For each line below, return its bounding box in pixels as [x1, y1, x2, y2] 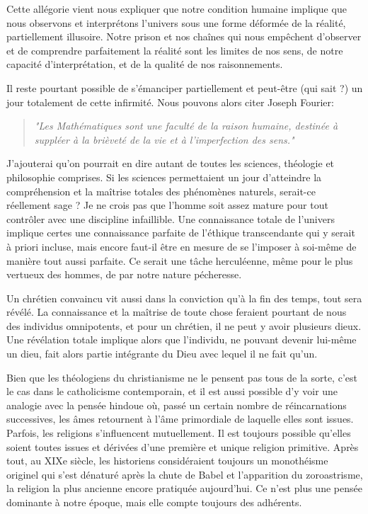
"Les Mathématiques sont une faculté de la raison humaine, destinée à [34, 118, 338, 133]
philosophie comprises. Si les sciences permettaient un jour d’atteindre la [6, 169, 322, 184]
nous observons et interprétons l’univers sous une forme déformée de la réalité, [6, 15, 346, 30]
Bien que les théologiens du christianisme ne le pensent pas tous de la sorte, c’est [6, 370, 357, 384]
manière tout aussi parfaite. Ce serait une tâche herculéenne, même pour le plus [6, 253, 353, 268]
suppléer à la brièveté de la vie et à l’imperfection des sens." [34, 132, 294, 147]
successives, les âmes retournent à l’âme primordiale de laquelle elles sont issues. [6, 411, 354, 426]
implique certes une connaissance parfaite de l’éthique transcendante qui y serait [6, 225, 355, 240]
